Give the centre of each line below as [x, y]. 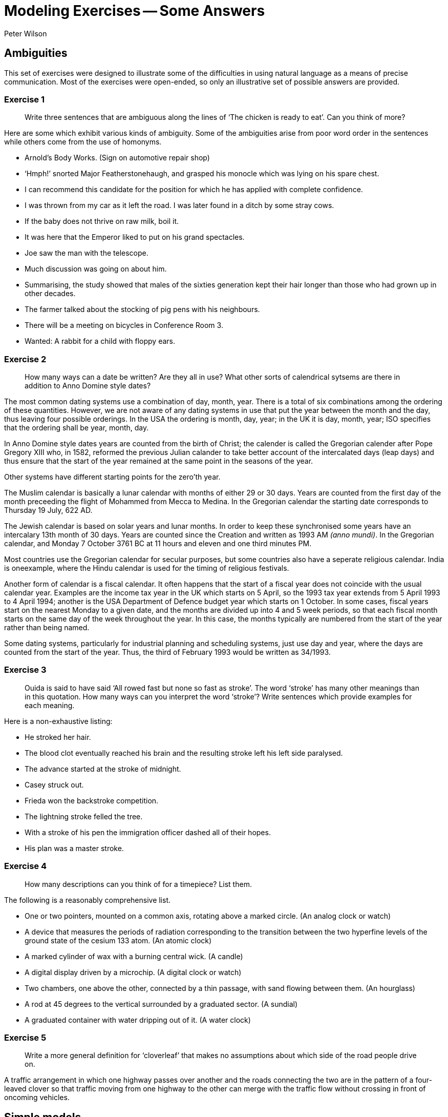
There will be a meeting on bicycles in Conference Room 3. [124, 325]
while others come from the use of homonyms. [83, 142]
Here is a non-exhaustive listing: [58, 721]
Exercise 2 [25, 359]
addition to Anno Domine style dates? [88, 386]
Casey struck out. [54, 784]
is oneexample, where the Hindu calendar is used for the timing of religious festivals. [147, 568]
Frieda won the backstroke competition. [92, 800]
